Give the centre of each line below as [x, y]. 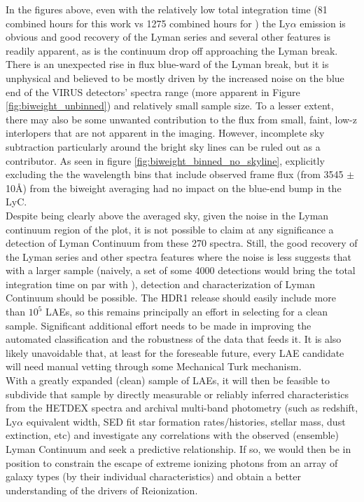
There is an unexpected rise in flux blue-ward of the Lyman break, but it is [167, 64]
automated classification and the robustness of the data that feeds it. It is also [174, 339]
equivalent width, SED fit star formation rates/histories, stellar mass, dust [186, 421]
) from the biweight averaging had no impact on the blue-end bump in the [182, 188]
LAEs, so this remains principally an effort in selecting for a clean [187, 312]
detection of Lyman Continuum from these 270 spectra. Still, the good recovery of [182, 243]
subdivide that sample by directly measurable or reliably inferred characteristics [177, 394]
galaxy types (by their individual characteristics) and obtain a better [153, 476]
